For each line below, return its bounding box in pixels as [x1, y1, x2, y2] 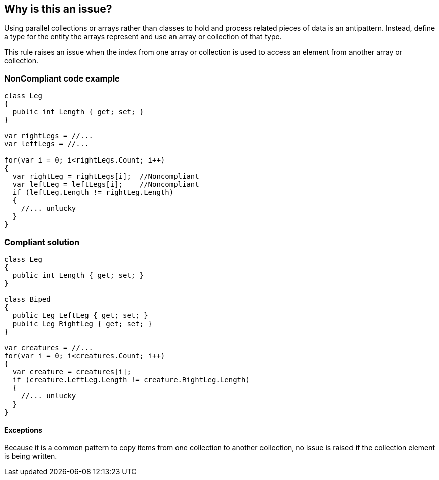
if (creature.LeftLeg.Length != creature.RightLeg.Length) [12, 375, 250, 384]
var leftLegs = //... [4, 140, 89, 148]
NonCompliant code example [4, 73, 120, 84]
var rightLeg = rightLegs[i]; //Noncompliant [12, 172, 199, 181]
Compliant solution [4, 236, 80, 247]
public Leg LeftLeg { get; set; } [12, 311, 148, 319]
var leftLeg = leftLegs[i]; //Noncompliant [12, 180, 199, 189]
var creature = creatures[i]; [12, 367, 131, 376]
